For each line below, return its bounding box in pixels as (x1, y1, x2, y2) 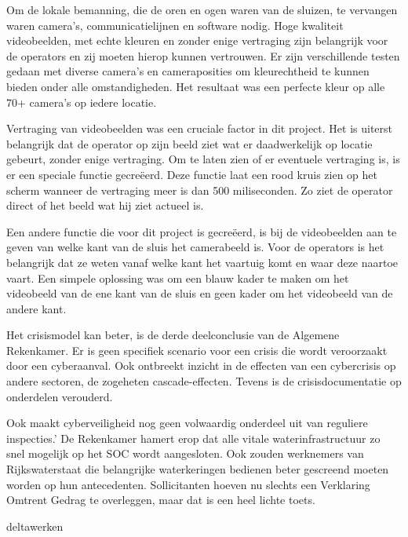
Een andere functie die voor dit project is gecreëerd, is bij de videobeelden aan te (6, 223, 397, 239)
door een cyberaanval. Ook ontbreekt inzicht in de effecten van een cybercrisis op (6, 357, 396, 374)
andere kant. (6, 300, 67, 316)
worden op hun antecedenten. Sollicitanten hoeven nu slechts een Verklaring (6, 476, 370, 492)
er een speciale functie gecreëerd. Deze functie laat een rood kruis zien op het (6, 166, 377, 182)
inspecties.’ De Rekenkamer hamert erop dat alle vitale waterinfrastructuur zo (6, 429, 381, 446)
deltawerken (6, 517, 64, 534)
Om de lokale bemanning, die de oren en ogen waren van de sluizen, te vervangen (6, 2, 398, 17)
